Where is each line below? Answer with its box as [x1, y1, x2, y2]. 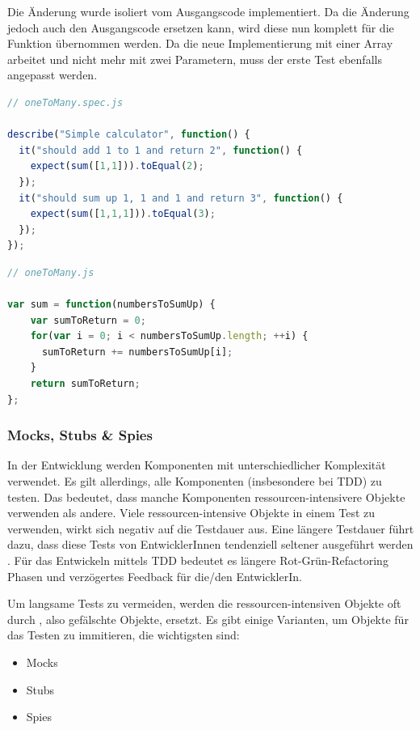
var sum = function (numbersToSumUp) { [7, 299, 216, 311]
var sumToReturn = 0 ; [30, 314, 146, 326]
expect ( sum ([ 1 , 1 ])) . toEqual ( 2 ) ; [30, 160, 204, 172]
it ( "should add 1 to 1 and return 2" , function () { [19, 144, 303, 156]
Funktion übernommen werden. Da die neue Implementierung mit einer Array [7, 35, 393, 52]
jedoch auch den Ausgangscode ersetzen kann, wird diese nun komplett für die [7, 19, 394, 36]
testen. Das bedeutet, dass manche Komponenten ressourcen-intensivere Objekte [7, 488, 405, 505]
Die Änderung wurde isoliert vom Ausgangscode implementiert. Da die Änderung [7, 3, 409, 19]
